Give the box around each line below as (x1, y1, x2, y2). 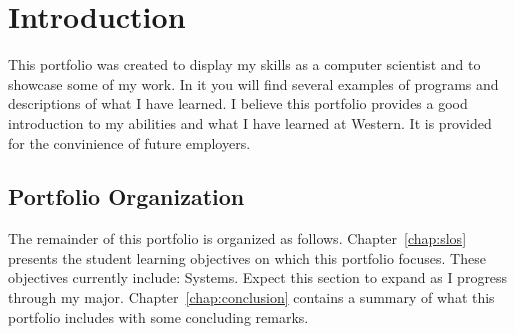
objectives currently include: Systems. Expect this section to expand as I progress (8, 267, 508, 288)
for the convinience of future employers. (8, 132, 251, 153)
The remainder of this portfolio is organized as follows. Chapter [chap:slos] (8, 228, 467, 249)
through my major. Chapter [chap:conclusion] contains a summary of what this (8, 287, 495, 308)
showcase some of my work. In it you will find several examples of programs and (8, 73, 499, 94)
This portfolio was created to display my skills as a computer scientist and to (8, 54, 481, 75)
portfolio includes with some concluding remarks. (8, 306, 309, 327)
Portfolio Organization (8, 181, 245, 212)
